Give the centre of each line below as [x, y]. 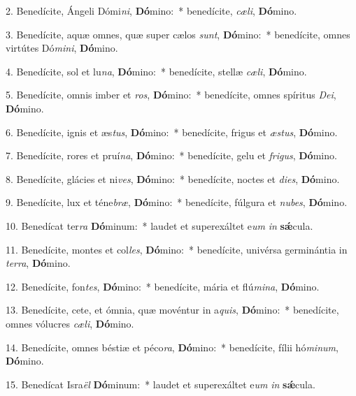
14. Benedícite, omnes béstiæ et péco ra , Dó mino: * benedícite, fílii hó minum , [172, 347]
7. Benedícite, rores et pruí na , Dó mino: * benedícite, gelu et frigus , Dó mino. [171, 155]
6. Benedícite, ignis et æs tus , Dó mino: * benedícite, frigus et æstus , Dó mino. [172, 132]
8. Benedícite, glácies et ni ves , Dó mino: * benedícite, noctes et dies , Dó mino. [173, 178]
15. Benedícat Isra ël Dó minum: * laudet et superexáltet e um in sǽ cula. [161, 384]
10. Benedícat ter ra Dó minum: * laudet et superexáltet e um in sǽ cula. [159, 225]
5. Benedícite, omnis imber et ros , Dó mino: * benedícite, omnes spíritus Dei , [171, 95]
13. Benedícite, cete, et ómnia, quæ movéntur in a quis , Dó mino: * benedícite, [172, 310]
